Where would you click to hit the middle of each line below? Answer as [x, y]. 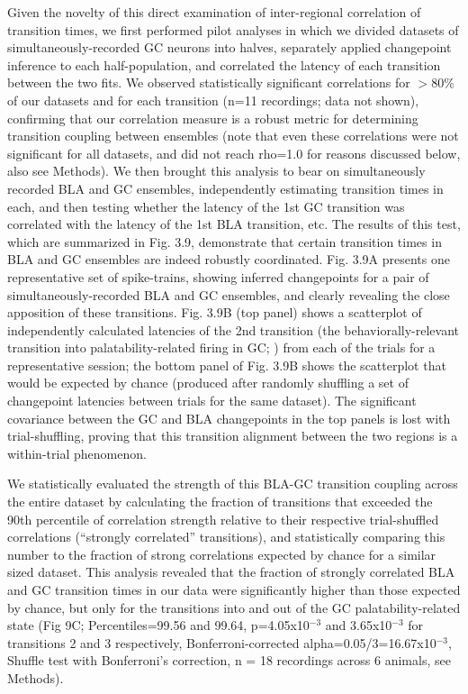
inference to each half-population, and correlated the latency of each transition [224, 64]
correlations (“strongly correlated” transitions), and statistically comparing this [226, 537]
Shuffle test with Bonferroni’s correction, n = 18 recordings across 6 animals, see [229, 660]
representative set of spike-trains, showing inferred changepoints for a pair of [218, 276]
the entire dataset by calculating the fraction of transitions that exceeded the [220, 502]
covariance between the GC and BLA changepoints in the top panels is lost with [229, 418]
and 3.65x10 [359, 625]
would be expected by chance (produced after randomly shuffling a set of [208, 383]
